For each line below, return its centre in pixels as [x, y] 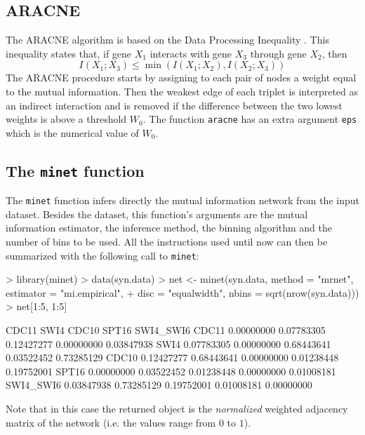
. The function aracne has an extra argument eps [250, 119]
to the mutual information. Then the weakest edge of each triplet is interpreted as [182, 91]
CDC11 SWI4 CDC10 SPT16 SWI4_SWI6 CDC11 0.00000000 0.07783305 [166, 330]
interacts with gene [191, 53]
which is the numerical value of [72, 132]
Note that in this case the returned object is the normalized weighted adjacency [177, 409]
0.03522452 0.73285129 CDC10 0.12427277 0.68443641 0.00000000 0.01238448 [172, 357]
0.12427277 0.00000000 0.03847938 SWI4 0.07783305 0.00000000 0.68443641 [168, 343]
